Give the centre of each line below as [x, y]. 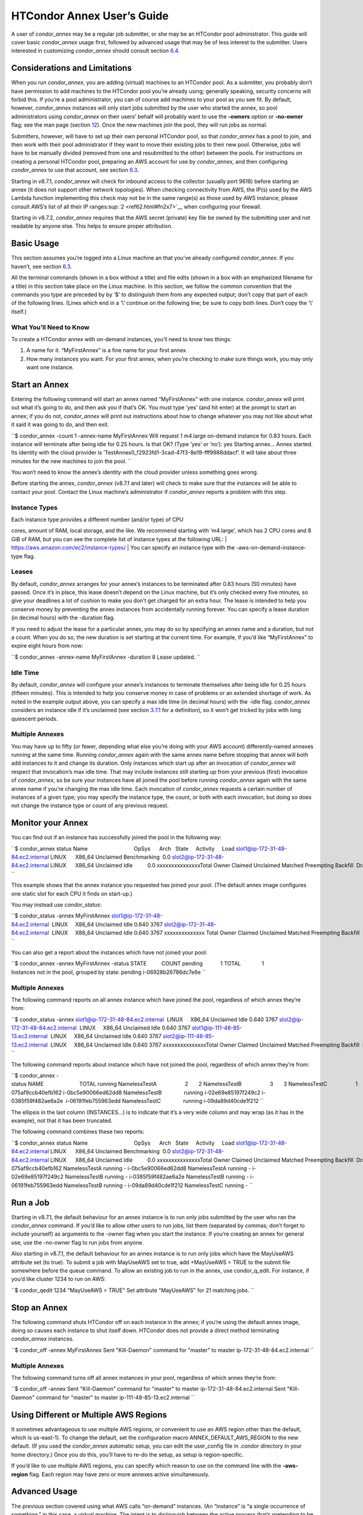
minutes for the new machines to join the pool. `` [71, 461]
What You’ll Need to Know [51, 327]
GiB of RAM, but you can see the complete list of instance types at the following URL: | [119, 539]
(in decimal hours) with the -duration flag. [63, 618]
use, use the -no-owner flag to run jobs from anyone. [77, 1242]
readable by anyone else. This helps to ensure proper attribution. [92, 226]
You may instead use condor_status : [57, 905]
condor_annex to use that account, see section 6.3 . [75, 170]
